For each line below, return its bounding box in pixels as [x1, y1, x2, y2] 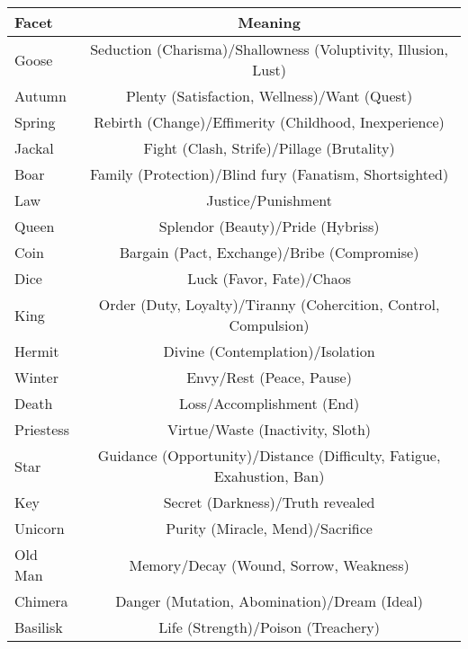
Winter [14, 367, 58, 387]
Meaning [238, 12, 301, 32]
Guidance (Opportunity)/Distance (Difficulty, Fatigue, [97, 445, 441, 466]
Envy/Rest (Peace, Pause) [186, 367, 352, 387]
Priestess [14, 419, 69, 440]
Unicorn [14, 518, 65, 538]
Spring [14, 111, 56, 132]
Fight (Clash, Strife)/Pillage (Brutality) [143, 138, 395, 158]
